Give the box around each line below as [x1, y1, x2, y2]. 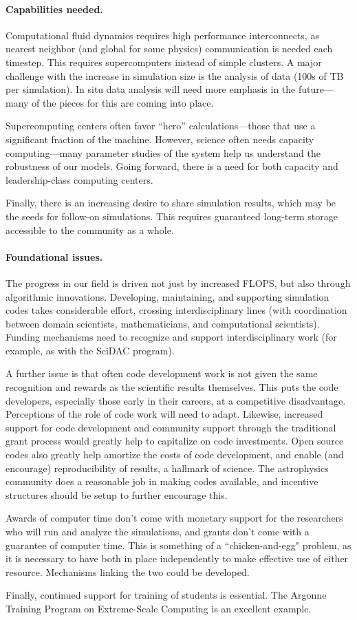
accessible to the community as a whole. [6, 222, 174, 237]
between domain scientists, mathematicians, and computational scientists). [6, 316, 320, 330]
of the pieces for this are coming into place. [32, 95, 214, 109]
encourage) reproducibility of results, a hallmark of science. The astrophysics [6, 460, 329, 475]
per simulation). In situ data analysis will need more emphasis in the [6, 82, 296, 96]
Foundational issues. [6, 249, 103, 264]
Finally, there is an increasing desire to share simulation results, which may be [6, 195, 336, 210]
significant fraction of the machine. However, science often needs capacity [6, 131, 314, 146]
